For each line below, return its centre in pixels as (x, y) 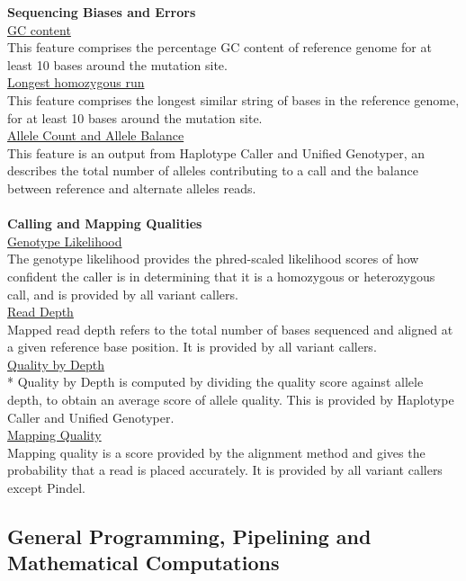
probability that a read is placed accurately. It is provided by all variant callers (225, 470)
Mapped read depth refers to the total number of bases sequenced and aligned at (230, 329)
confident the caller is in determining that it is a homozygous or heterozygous (221, 276)
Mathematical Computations (143, 563)
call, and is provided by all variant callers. (123, 294)
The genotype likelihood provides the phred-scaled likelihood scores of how (213, 259)
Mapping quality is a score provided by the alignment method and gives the (216, 452)
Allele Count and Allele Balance (96, 135)
